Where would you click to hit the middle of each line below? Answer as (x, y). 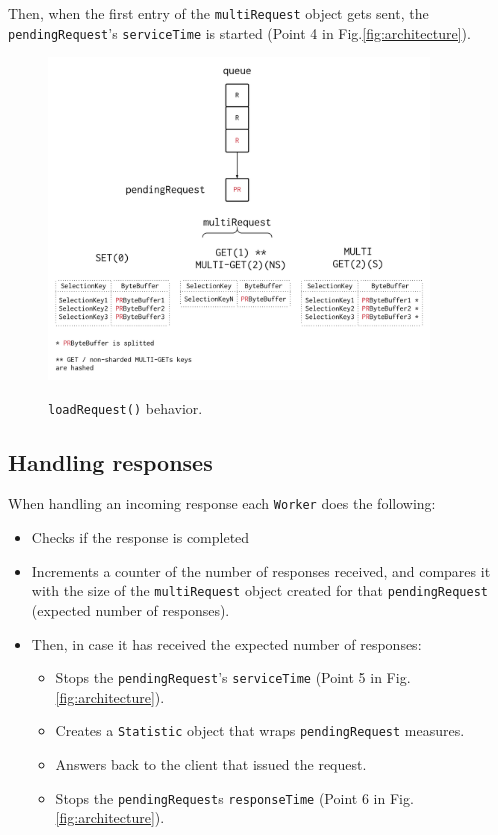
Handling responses (110, 461)
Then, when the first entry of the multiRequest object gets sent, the (218, 13)
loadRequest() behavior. (125, 407)
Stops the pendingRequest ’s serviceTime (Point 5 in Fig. (233, 677)
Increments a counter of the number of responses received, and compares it (261, 570)
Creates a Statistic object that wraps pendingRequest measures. (260, 730)
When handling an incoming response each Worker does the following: (222, 503)
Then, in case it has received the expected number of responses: (226, 643)
